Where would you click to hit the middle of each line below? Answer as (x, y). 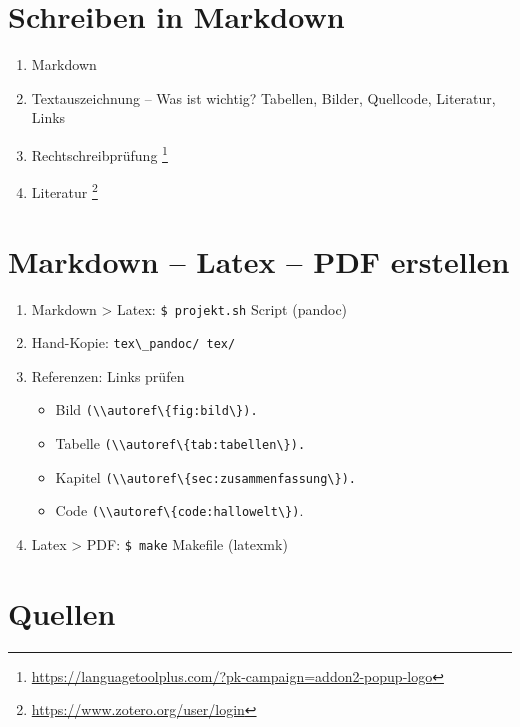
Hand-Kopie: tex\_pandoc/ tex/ (133, 342)
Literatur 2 (64, 190)
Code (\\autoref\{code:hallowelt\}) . (179, 510)
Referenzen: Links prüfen (108, 375)
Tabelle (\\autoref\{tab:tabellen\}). (180, 443)
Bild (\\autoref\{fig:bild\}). (156, 409)
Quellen (62, 612)
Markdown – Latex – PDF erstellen (259, 260)
